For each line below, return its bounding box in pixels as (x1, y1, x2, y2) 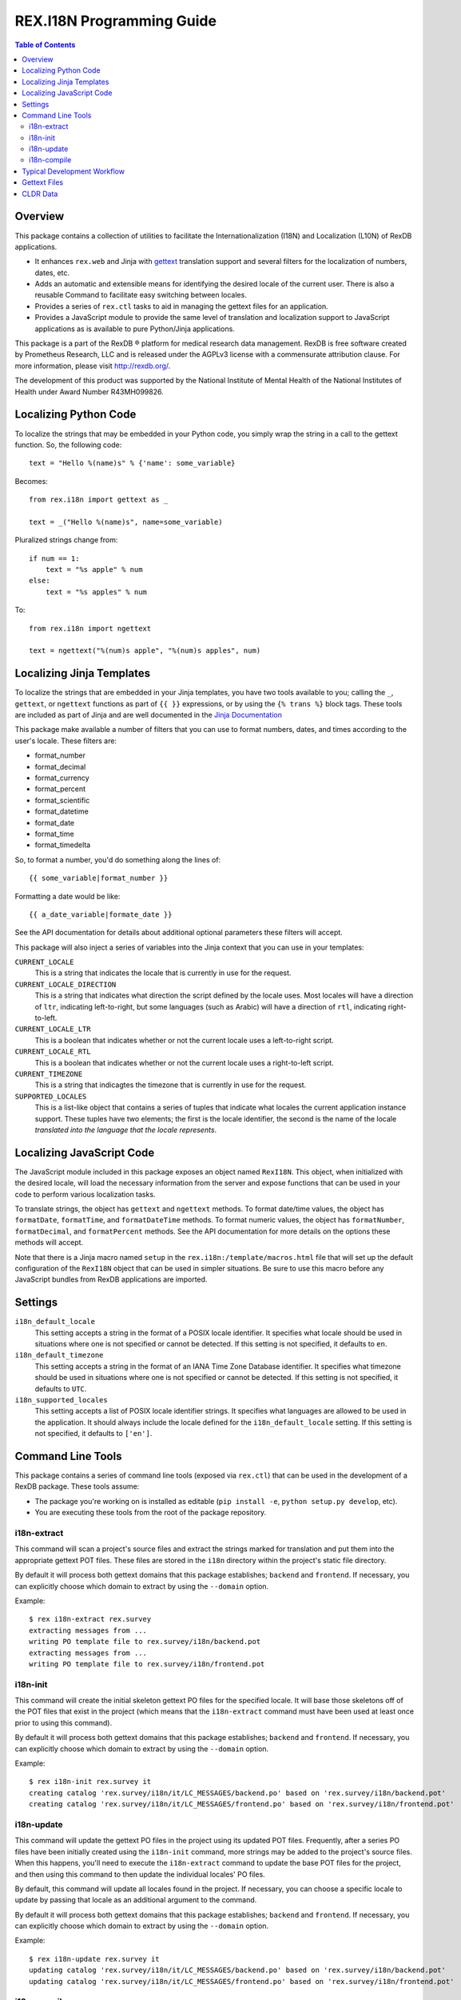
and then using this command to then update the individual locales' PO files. (14, 1869, 265, 1879)
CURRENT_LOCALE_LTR (14, 1025, 91, 1034)
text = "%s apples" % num (45, 587, 148, 596)
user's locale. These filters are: (14, 736, 117, 746)
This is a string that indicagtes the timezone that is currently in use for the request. (34, 1080, 307, 1090)
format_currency (34, 773, 89, 783)
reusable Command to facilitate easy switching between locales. (34, 290, 247, 300)
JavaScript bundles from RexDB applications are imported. (14, 1274, 208, 1284)
